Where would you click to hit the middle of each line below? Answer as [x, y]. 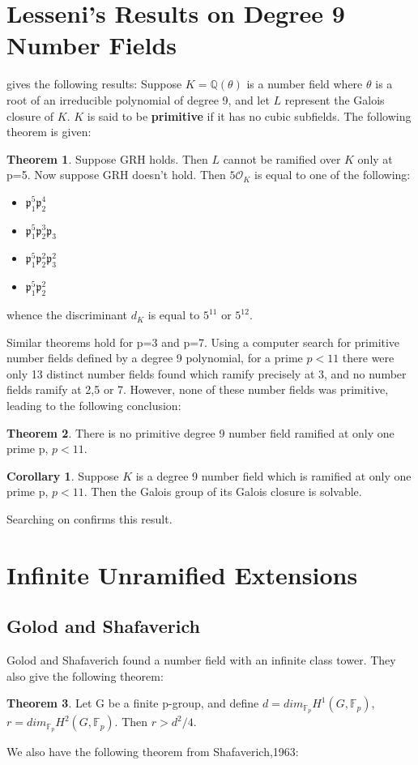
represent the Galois [335, 99]
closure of [30, 115]
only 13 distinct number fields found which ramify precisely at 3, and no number [207, 373]
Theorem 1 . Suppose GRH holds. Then [107, 158]
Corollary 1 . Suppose [63, 475]
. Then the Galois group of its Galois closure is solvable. [223, 491]
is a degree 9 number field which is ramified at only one [273, 475]
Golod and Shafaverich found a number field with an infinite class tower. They [201, 660]
